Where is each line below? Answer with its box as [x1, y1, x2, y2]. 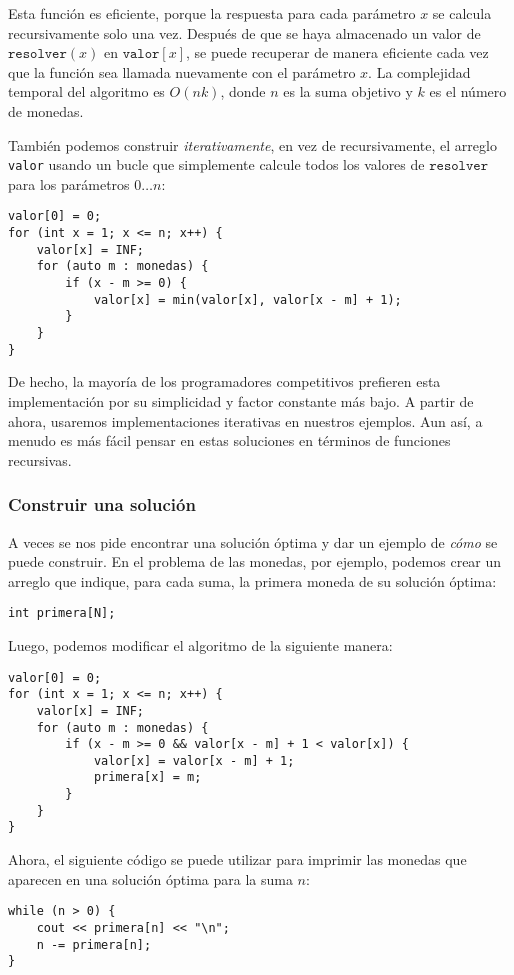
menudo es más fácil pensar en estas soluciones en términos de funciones [8, 430, 451, 451]
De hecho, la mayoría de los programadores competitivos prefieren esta [8, 371, 441, 392]
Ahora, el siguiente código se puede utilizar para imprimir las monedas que [8, 849, 467, 870]
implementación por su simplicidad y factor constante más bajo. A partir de [8, 390, 474, 411]
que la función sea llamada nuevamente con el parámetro [8, 61, 356, 82]
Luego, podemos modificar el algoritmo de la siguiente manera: [8, 634, 393, 655]
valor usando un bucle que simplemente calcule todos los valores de [8, 154, 425, 175]
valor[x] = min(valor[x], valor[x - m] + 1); [93, 292, 402, 307]
